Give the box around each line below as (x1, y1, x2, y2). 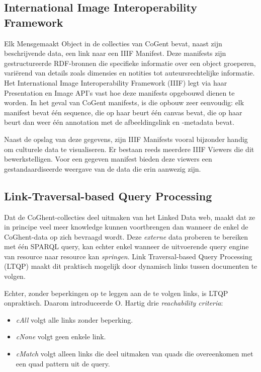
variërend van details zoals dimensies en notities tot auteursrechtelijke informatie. (4, 67, 255, 78)
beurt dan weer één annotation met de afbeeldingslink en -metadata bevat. (4, 117, 234, 127)
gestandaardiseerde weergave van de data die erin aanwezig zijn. (4, 163, 201, 174)
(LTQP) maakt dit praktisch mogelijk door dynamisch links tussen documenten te (4, 261, 257, 271)
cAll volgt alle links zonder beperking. (16, 314, 133, 325)
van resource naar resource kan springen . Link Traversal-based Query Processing (4, 251, 252, 261)
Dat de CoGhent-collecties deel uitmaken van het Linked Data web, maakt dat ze (4, 211, 255, 222)
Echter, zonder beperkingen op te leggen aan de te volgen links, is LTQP (4, 287, 228, 298)
